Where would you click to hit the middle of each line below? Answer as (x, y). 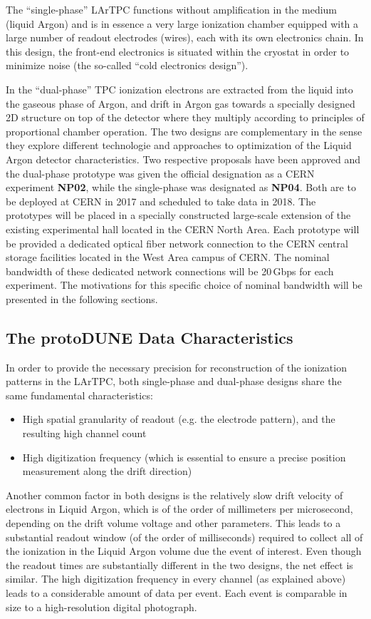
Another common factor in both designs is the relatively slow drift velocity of (174, 495)
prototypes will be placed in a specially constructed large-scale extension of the (178, 215)
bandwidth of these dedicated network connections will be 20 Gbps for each (170, 271)
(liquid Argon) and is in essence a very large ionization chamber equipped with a (182, 23)
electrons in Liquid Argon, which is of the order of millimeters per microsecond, (179, 509)
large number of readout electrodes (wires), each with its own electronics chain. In (185, 37)
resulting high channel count (84, 433)
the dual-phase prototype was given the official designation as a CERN (160, 173)
